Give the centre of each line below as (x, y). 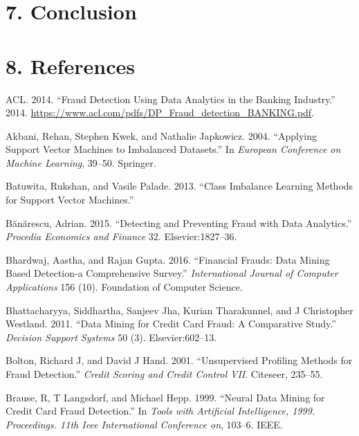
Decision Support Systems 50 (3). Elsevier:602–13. (111, 337)
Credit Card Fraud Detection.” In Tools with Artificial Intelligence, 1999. (160, 411)
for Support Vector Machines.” (70, 200)
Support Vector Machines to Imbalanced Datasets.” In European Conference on (173, 149)
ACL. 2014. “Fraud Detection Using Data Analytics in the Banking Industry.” (171, 99)
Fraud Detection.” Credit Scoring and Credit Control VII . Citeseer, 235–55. (164, 374)
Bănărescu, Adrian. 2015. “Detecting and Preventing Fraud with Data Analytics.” (179, 222)
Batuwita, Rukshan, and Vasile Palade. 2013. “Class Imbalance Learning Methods (179, 186)
